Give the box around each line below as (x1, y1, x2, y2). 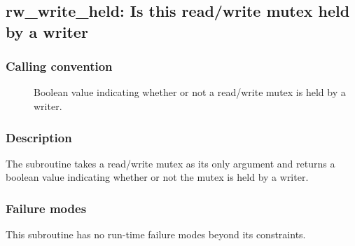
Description (6, 128, 72, 146)
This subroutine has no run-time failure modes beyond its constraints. (6, 227, 306, 242)
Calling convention (6, 57, 113, 75)
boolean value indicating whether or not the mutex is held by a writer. (6, 170, 309, 184)
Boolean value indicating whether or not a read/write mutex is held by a (34, 85, 346, 100)
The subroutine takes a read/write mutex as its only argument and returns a (6, 156, 335, 170)
